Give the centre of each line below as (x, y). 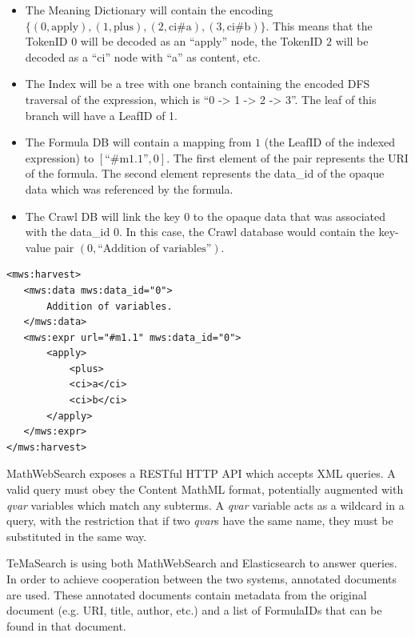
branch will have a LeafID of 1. (102, 115)
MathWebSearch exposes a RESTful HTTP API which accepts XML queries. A (201, 473)
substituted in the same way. (77, 536)
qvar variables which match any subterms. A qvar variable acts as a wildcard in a (206, 505)
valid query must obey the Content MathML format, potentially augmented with (205, 489)
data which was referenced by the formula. (129, 188)
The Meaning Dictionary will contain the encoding (149, 10)
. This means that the (319, 25)
